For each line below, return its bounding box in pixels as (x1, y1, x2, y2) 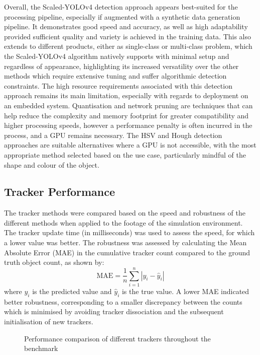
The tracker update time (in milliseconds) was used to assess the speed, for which (4, 227, 255, 238)
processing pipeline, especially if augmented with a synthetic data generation (4, 11, 240, 22)
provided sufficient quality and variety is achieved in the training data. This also (4, 31, 251, 41)
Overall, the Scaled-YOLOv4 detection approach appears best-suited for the (4, 2, 238, 12)
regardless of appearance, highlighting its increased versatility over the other (4, 60, 239, 71)
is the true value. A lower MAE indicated (121, 286, 249, 296)
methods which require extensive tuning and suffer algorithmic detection (4, 70, 227, 81)
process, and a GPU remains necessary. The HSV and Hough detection (4, 129, 222, 140)
